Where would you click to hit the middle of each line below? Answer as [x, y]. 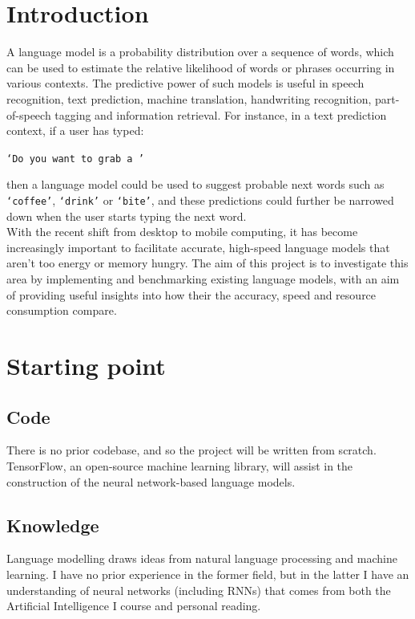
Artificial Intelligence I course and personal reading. [134, 606]
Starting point [86, 365]
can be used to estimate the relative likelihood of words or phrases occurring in [201, 67]
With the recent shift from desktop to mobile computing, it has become [182, 232]
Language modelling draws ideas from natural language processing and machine [202, 558]
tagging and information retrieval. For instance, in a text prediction [221, 114]
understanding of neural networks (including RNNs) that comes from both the [199, 590]
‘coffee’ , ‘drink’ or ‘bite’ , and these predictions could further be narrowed [200, 200]
